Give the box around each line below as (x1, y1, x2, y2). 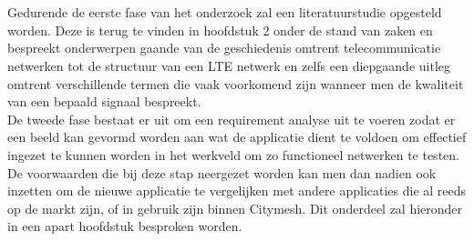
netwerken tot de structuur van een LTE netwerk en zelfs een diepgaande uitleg (7, 55, 450, 75)
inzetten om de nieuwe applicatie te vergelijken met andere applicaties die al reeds (7, 181, 467, 200)
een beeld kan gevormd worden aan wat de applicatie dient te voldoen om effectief (7, 127, 467, 146)
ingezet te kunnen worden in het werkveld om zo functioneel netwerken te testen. (7, 145, 459, 164)
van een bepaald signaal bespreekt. (7, 92, 201, 111)
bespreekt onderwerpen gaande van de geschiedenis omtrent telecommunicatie (7, 38, 441, 57)
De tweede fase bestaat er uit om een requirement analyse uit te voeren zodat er (7, 109, 456, 128)
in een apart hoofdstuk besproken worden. (7, 216, 242, 236)
